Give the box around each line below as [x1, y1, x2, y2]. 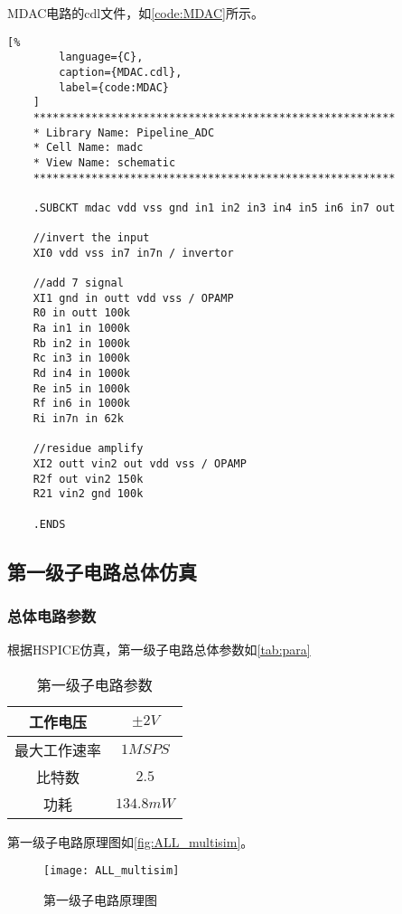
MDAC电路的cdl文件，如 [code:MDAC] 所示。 [7, 4, 264, 22]
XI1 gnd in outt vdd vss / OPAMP [33, 291, 234, 305]
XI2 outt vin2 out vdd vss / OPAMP [33, 457, 247, 470]
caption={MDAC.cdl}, [59, 65, 182, 79]
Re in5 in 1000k [33, 382, 131, 395]
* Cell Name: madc [33, 141, 144, 155]
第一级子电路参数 [36, 674, 153, 695]
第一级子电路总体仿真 [7, 557, 197, 585]
